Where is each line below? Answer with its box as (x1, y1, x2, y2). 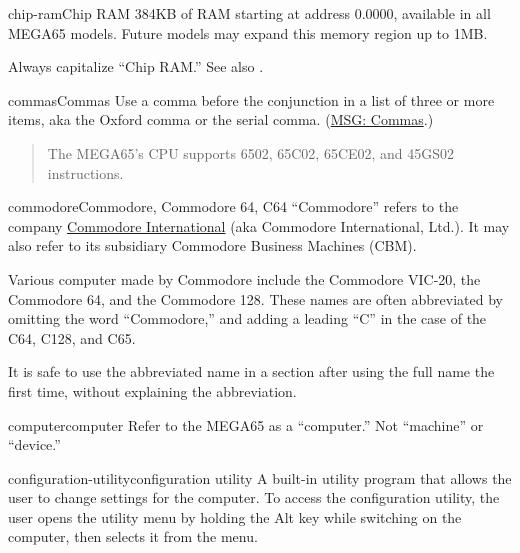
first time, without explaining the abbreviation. (8, 380, 297, 401)
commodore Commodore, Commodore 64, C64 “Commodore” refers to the (8, 196, 459, 217)
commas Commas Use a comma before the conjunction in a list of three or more (8, 89, 495, 110)
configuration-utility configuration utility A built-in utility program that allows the (8, 467, 512, 488)
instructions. (47, 162, 124, 183)
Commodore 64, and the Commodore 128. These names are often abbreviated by (8, 288, 503, 309)
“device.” (8, 434, 61, 455)
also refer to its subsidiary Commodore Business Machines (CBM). (8, 235, 417, 256)
